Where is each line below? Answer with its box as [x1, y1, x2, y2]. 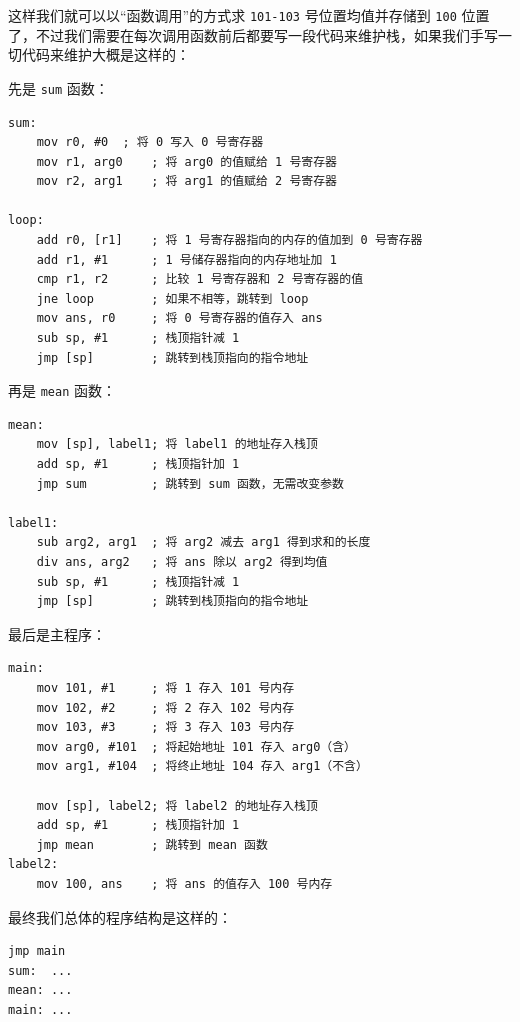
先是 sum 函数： [8, 77, 109, 98]
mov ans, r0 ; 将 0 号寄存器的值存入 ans [36, 311, 323, 326]
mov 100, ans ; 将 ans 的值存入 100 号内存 [36, 876, 333, 891]
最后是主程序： [8, 623, 106, 644]
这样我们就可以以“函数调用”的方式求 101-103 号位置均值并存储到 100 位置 [8, 5, 490, 25]
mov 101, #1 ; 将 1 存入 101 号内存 [36, 681, 295, 695]
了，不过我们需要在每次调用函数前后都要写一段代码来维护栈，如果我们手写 [8, 24, 498, 45]
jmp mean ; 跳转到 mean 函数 [36, 837, 268, 852]
